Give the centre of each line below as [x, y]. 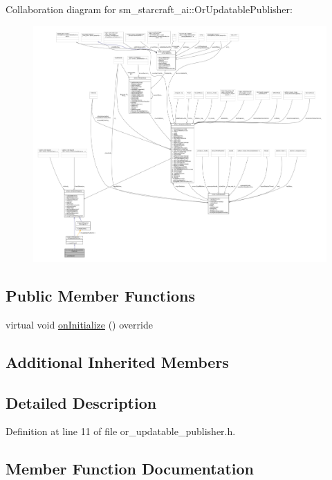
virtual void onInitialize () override [79, 324]
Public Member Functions [100, 296]
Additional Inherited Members [117, 361]
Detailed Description [81, 402]
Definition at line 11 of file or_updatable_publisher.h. [121, 431]
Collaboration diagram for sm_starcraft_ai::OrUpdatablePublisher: [149, 9]
